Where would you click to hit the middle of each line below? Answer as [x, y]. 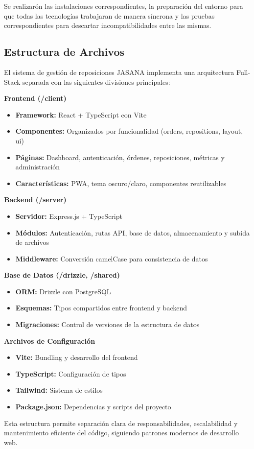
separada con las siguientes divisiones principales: [96, 82]
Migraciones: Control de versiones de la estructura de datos [107, 324]
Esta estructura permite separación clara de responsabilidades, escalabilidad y [121, 423]
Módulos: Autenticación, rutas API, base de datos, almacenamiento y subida [132, 232]
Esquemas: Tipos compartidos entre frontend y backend [101, 308]
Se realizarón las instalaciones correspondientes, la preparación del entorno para [124, 6]
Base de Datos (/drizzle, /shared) [62, 275]
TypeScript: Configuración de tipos [71, 373]
